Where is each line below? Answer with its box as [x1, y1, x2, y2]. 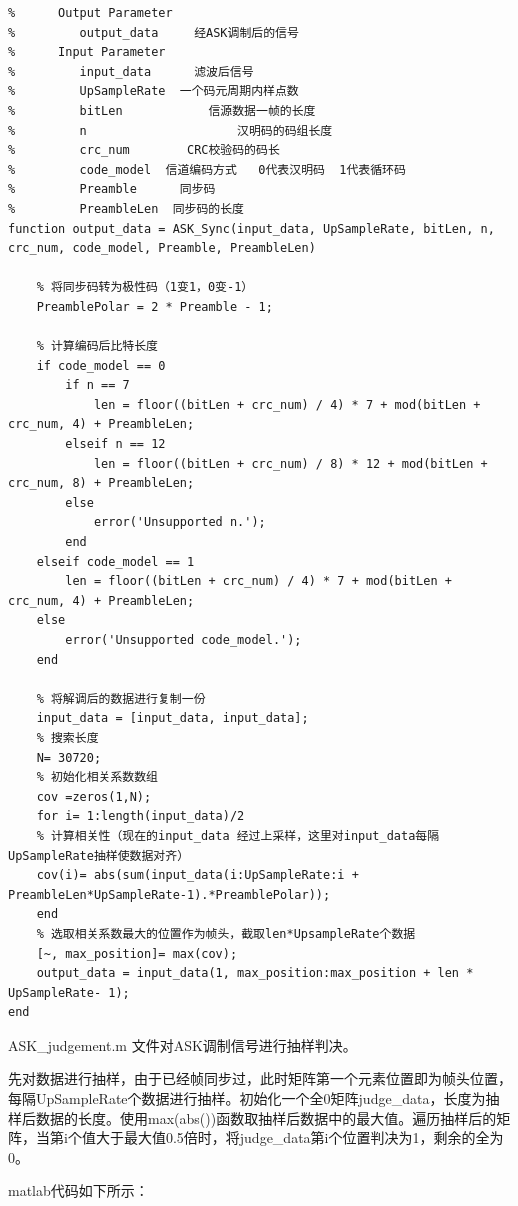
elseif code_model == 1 [36, 554, 195, 569]
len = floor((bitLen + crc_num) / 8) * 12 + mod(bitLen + [93, 456, 488, 471]
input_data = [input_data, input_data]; [36, 711, 309, 726]
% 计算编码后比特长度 [36, 339, 158, 354]
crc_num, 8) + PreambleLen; [8, 476, 195, 491]
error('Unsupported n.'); [93, 515, 266, 530]
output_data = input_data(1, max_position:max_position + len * [36, 966, 474, 981]
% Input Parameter [8, 45, 166, 60]
